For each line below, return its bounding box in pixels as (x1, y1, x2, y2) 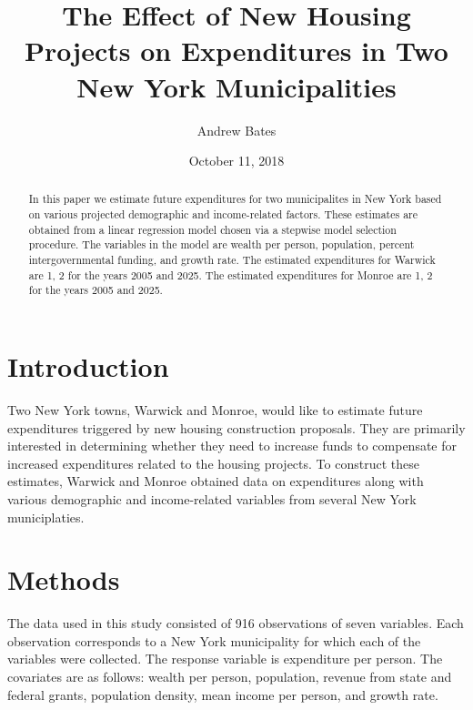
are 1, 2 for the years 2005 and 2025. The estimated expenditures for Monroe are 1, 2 (28, 267, 433, 282)
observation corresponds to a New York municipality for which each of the (7, 631, 421, 650)
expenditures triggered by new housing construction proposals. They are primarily (7, 418, 466, 437)
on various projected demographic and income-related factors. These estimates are (28, 207, 418, 222)
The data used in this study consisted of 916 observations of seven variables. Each (7, 614, 464, 633)
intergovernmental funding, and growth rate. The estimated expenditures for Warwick (28, 252, 436, 268)
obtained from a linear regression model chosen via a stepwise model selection (28, 221, 397, 237)
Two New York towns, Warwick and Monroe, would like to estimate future (7, 401, 423, 420)
